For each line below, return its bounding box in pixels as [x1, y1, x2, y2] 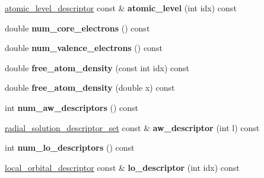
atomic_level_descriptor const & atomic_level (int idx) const [5, 2, 237, 14]
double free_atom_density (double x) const [5, 81, 175, 94]
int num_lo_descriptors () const [5, 141, 135, 154]
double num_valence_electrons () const [5, 42, 163, 54]
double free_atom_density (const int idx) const [5, 61, 189, 74]
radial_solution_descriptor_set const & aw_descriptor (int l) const [5, 121, 260, 133]
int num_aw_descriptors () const [5, 101, 138, 113]
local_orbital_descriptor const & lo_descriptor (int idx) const [5, 161, 240, 173]
